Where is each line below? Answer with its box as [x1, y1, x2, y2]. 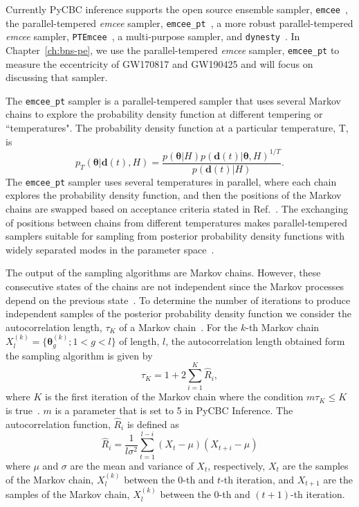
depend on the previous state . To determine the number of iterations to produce [6, 292, 351, 307]
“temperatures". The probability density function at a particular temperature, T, [6, 121, 349, 135]
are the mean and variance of [70, 458, 194, 472]
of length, [119, 334, 160, 348]
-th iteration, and [221, 472, 295, 486]
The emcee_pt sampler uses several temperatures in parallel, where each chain [6, 174, 337, 188]
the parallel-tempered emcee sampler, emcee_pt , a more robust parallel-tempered [6, 15, 353, 30]
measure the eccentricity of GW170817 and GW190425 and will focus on [6, 56, 313, 71]
